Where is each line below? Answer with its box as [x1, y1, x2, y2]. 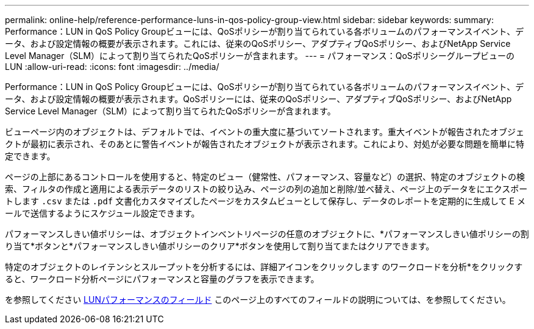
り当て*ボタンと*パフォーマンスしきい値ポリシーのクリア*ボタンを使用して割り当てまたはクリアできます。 [5, 241, 435, 251]
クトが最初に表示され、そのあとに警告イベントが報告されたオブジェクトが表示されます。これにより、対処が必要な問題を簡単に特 [5, 139, 524, 149]
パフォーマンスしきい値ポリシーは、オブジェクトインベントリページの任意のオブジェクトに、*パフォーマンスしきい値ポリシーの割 [5, 229, 529, 239]
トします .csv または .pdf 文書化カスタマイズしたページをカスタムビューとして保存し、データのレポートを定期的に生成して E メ [5, 196, 525, 206]
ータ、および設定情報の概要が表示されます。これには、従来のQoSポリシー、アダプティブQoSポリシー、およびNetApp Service [5, 38, 511, 49]
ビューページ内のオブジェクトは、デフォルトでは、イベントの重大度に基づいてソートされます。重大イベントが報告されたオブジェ [5, 126, 524, 137]
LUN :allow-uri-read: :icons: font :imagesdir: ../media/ [5, 61, 219, 72]
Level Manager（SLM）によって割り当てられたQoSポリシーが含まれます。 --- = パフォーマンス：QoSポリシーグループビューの [5, 50, 515, 61]
